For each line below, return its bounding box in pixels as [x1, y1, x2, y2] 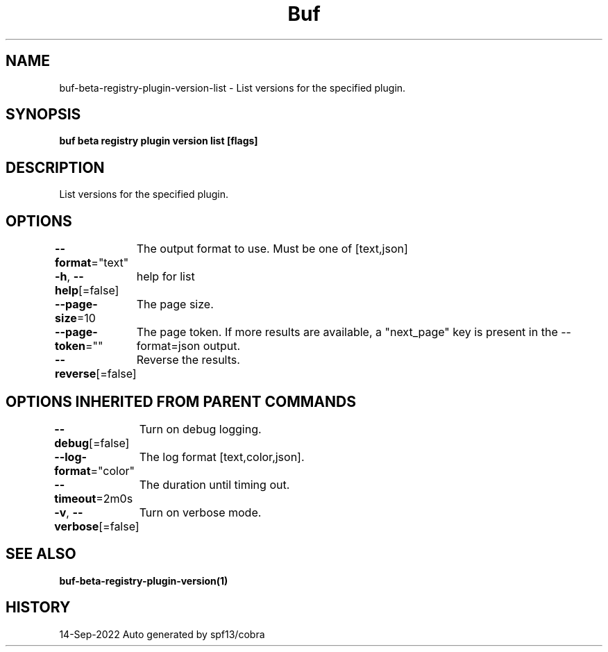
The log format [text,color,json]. [139, 449, 305, 464]
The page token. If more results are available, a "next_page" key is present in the [136, 325, 558, 340]
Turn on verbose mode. [139, 505, 262, 519]
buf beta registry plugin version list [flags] [59, 135, 258, 147]
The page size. [136, 297, 214, 312]
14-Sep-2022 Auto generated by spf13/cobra [59, 628, 265, 640]
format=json [136, 339, 201, 353]
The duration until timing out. [139, 477, 290, 492]
